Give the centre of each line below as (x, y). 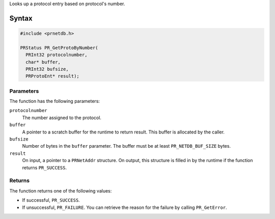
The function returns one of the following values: (61, 190)
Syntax (21, 18)
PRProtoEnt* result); (53, 76)
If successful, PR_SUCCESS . (51, 200)
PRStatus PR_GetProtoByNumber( (59, 48)
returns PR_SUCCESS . (45, 168)
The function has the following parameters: (55, 101)
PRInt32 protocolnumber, (57, 55)
